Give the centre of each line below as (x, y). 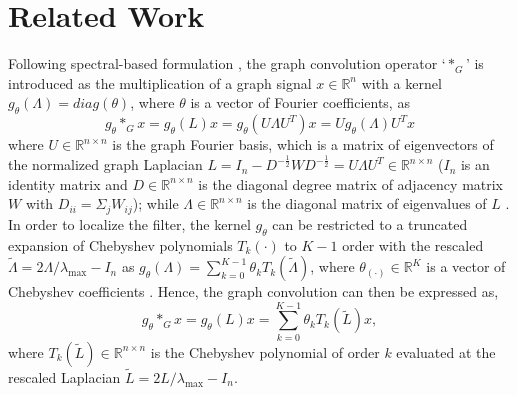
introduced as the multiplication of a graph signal (160, 82)
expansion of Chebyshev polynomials (120, 244)
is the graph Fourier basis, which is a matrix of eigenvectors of (303, 144)
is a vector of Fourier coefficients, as (300, 102)
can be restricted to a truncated (370, 223)
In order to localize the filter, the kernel (129, 223)
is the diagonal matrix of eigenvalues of (367, 203)
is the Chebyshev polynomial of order (265, 351)
